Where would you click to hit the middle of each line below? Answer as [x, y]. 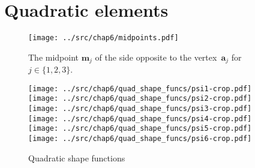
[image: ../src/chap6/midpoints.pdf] [103, 38]
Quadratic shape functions [77, 157]
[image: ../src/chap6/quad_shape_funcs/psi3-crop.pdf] [140, 109]
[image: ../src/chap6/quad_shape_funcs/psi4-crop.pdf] [140, 118]
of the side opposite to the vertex [156, 57]
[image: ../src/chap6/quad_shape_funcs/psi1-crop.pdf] [140, 88]
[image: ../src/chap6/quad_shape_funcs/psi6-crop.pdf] [140, 139]
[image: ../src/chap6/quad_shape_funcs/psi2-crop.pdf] [140, 99]
